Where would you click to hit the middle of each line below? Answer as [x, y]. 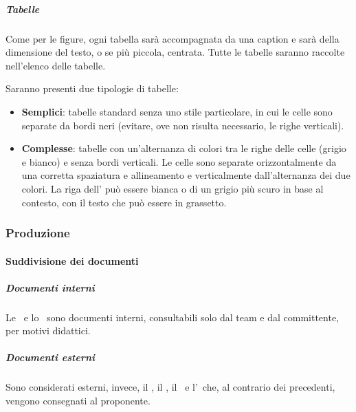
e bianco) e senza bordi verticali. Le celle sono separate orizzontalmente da [179, 161]
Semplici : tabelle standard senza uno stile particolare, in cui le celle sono [177, 111]
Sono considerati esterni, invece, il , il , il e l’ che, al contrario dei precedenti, [170, 387]
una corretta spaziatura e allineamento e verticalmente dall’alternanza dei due [186, 175]
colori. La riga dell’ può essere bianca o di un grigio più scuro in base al [173, 188]
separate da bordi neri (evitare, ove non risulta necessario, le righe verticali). [183, 125]
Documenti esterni [51, 357]
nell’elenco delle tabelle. [56, 65]
